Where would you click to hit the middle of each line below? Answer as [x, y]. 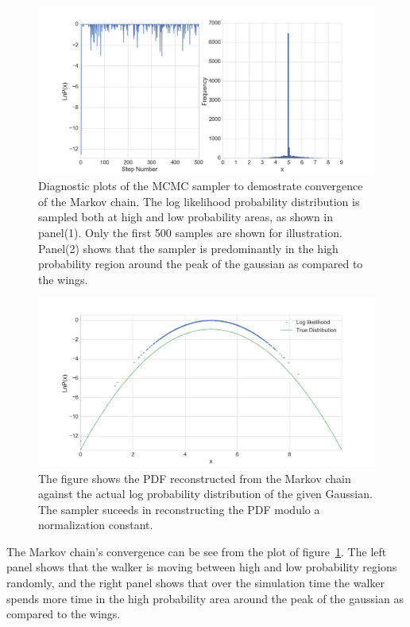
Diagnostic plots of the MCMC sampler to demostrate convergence [201, 186]
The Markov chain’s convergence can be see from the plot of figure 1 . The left [197, 551]
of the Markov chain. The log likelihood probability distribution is [199, 201]
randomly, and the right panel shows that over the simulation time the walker [195, 583]
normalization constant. [96, 525]
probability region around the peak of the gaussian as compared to [201, 264]
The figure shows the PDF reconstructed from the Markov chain [195, 478]
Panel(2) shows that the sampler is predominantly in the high [188, 248]
